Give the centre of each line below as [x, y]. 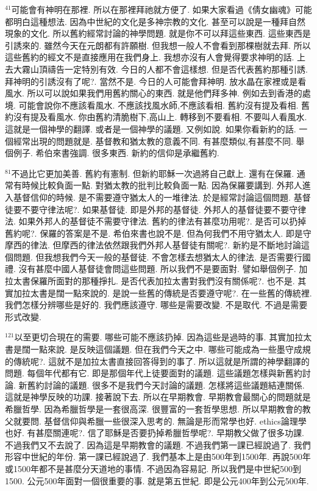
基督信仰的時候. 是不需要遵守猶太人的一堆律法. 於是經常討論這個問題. [152, 197]
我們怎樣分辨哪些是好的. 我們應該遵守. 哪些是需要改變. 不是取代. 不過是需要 [156, 305]
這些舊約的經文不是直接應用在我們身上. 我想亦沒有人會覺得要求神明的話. [150, 57]
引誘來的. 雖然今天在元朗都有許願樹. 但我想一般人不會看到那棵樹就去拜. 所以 [158, 45]
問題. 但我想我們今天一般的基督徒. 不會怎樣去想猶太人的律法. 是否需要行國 [162, 256]
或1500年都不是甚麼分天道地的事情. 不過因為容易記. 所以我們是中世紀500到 [153, 468]
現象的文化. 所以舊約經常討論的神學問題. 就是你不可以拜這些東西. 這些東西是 [158, 33]
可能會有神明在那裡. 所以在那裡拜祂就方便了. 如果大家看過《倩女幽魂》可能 [162, 9]
